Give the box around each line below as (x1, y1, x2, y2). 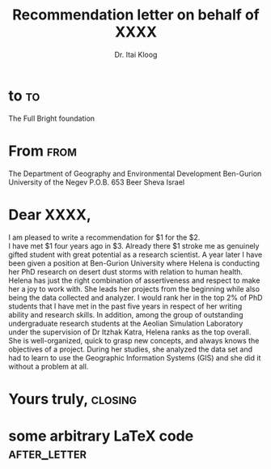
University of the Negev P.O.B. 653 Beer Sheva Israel (8, 177, 184, 187)
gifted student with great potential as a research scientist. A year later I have (8, 249, 263, 259)
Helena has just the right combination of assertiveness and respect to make (8, 275, 260, 285)
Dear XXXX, (8, 205, 91, 224)
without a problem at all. (8, 361, 89, 371)
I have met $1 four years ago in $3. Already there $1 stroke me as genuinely (8, 241, 260, 250)
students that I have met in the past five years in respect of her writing (8, 301, 243, 311)
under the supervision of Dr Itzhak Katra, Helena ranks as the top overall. (8, 326, 252, 337)
